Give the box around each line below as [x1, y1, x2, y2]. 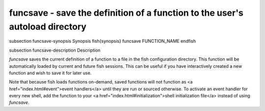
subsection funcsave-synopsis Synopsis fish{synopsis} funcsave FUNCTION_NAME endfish [9, 38, 196, 44]
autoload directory [9, 21, 87, 32]
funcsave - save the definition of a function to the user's [9, 7, 244, 18]
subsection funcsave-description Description [9, 47, 101, 53]
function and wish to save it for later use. [9, 70, 92, 76]
